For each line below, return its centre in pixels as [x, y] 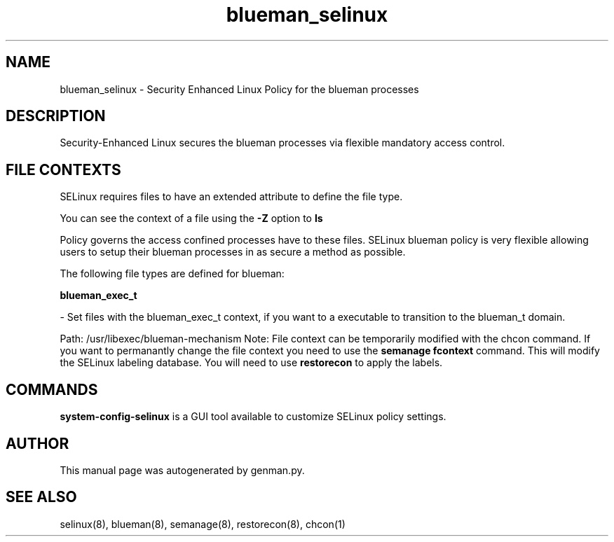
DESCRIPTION [56, 116]
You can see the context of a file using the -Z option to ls [191, 218]
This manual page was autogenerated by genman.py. [182, 470]
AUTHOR [37, 443]
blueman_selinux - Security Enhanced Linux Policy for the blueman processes [239, 89]
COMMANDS [52, 389]
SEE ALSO [41, 497]
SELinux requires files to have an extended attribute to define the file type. [231, 197]
